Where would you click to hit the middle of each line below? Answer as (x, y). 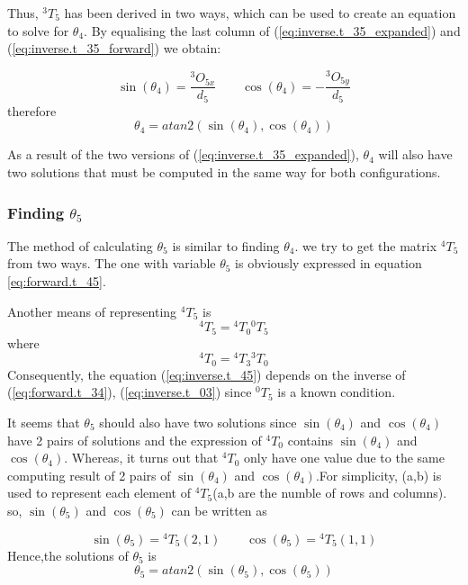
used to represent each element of (99, 493)
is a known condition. (337, 392)
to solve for (38, 30)
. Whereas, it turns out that (141, 458)
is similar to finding (226, 245)
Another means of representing (92, 311)
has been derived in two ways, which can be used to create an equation (260, 13)
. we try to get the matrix (366, 245)
